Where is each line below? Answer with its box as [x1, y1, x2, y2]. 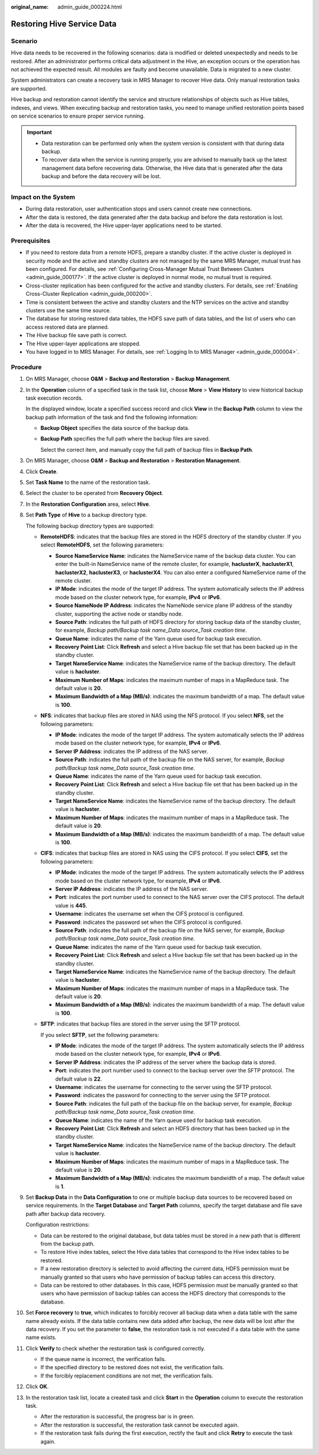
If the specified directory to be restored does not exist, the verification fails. [40, 1364, 224, 1371]
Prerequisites [11, 237, 50, 245]
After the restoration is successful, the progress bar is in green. [40, 1413, 195, 1420]
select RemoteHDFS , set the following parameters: [40, 541, 164, 548]
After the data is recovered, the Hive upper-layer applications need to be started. [25, 222, 223, 229]
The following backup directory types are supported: [25, 522, 155, 529]
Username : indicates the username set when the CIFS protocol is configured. [55, 910, 244, 917]
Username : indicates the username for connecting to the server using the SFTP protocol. [55, 1083, 273, 1091]
